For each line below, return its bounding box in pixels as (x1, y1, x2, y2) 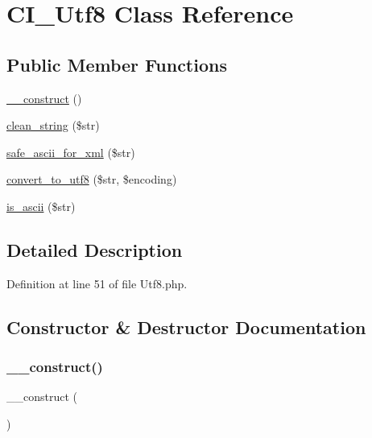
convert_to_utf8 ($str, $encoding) (6, 171, 177, 188)
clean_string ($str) (6, 117, 100, 134)
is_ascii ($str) (6, 197, 76, 214)
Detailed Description (6, 237, 183, 262)
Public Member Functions (6, 52, 227, 76)
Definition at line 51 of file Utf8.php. (6, 275, 188, 291)
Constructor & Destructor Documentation (6, 314, 366, 339)
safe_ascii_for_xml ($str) (6, 143, 135, 160)
